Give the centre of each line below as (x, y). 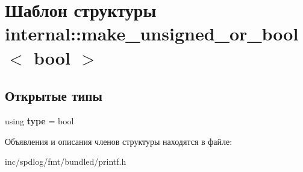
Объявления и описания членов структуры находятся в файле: (119, 141)
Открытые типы (54, 96)
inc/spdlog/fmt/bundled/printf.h (66, 161)
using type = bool (39, 120)
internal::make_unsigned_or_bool (152, 33)
